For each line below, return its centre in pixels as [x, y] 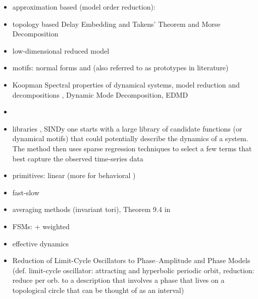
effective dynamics [41, 243]
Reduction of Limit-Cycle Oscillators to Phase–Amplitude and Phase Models [131, 260]
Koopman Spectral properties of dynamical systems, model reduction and [126, 84]
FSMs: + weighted [41, 226]
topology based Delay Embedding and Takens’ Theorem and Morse [116, 24]
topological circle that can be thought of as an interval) [98, 290]
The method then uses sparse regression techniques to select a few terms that [132, 148]
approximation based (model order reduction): [84, 7]
